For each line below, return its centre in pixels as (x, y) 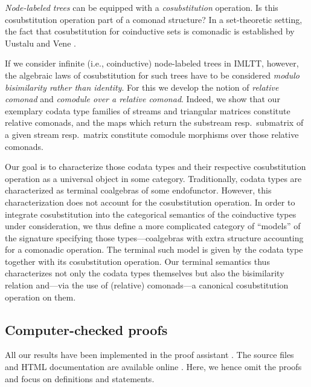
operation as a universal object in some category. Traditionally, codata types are (153, 178)
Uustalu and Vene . (40, 43)
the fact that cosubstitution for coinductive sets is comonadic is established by (150, 31)
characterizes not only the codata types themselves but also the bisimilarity (145, 273)
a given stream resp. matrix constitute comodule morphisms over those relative (152, 134)
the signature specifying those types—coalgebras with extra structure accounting (154, 237)
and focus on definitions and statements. (80, 378)
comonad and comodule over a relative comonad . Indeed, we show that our (143, 99)
